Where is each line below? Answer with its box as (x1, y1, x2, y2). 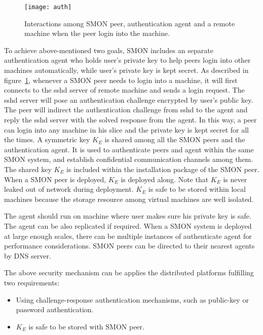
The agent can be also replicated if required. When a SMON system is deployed (4, 220, 252, 231)
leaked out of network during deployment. (4, 184, 134, 194)
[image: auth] (24, 4, 72, 11)
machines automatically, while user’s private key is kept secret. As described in (4, 65, 249, 75)
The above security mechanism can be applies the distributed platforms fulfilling (4, 267, 254, 278)
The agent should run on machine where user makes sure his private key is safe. (4, 211, 251, 221)
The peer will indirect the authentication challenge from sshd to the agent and (4, 104, 248, 115)
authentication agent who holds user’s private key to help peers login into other (4, 55, 251, 65)
